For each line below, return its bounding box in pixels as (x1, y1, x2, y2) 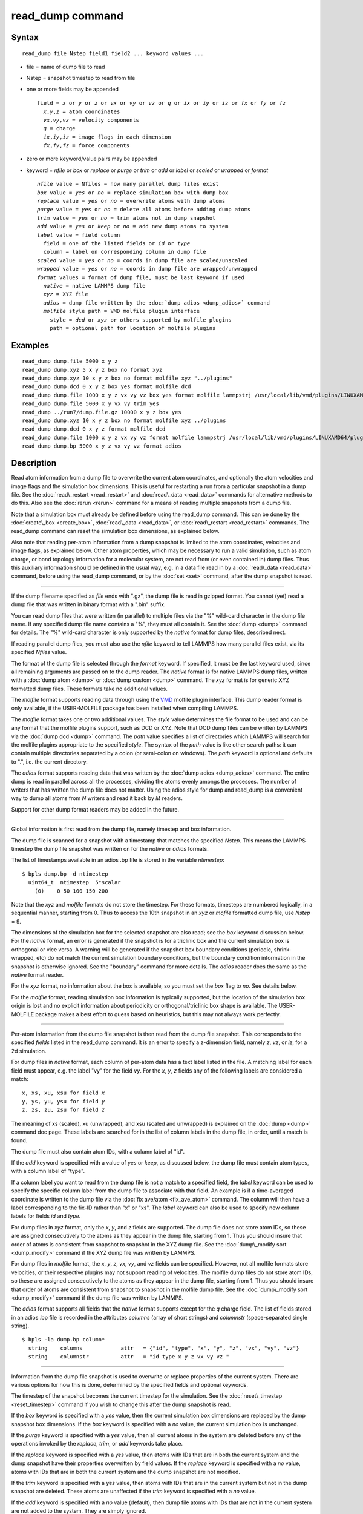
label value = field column (37, 231, 120, 239)
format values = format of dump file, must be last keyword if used (37, 274, 244, 281)
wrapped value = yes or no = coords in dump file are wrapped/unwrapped (37, 265, 257, 273)
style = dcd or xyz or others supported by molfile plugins (49, 316, 232, 323)
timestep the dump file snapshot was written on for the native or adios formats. (11, 845, 209, 852)
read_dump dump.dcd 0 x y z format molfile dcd (22, 426, 166, 432)
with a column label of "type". (11, 1168, 85, 1175)
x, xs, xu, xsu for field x (22, 1089, 105, 1096)
